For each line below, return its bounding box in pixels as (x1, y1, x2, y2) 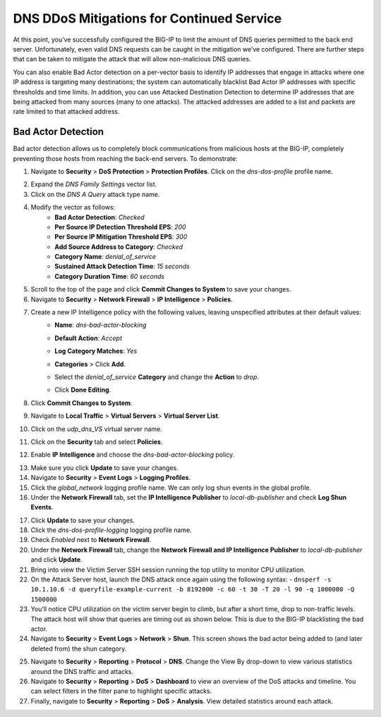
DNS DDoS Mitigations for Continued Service (13, 11, 282, 26)
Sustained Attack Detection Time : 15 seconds (54, 262, 190, 271)
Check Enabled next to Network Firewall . (30, 536, 152, 544)
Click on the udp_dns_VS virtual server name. (30, 424, 162, 433)
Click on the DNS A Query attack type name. (30, 190, 160, 198)
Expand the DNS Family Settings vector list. (30, 180, 157, 188)
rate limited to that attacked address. (13, 107, 120, 116)
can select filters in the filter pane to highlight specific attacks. (30, 687, 212, 695)
